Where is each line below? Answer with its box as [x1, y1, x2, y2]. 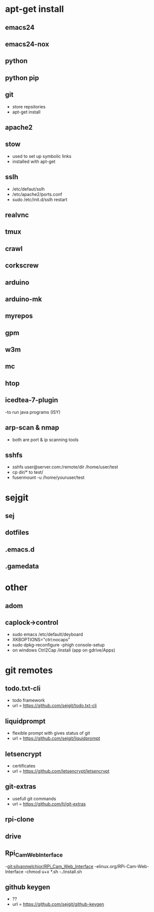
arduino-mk [5, 295, 42, 303]
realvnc [5, 210, 29, 219]
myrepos [5, 312, 33, 320]
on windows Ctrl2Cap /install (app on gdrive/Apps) [12, 647, 116, 653]
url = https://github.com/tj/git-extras [12, 801, 86, 807]
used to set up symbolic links [12, 153, 72, 159]
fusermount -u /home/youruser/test [12, 474, 85, 481]
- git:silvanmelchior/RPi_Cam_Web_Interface [5, 863, 93, 869]
